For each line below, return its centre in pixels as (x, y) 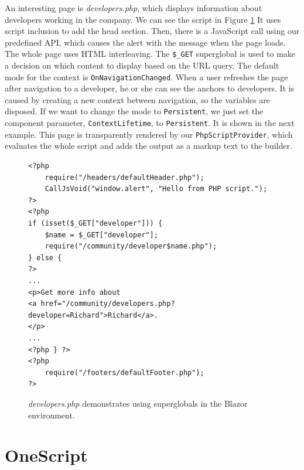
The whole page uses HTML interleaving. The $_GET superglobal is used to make (150, 54)
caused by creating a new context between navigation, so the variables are (137, 99)
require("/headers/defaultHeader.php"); (124, 177)
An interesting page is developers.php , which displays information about (134, 8)
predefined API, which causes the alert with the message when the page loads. (145, 42)
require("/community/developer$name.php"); (131, 246)
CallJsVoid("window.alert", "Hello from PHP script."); (156, 189)
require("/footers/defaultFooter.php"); (124, 372)
